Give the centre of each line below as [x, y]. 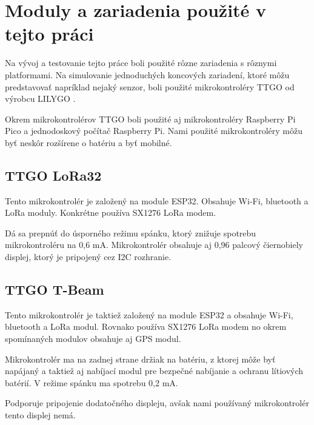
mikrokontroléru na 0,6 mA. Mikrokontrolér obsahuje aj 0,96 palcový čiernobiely [154, 245]
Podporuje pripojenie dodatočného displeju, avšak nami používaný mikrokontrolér [157, 403]
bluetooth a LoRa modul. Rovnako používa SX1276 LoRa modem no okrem [146, 326]
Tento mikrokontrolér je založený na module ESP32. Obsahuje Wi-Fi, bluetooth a [157, 200]
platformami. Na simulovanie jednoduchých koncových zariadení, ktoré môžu [147, 74]
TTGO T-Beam [55, 289]
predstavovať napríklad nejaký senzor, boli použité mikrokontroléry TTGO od [150, 86]
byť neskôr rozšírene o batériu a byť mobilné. [89, 142]
